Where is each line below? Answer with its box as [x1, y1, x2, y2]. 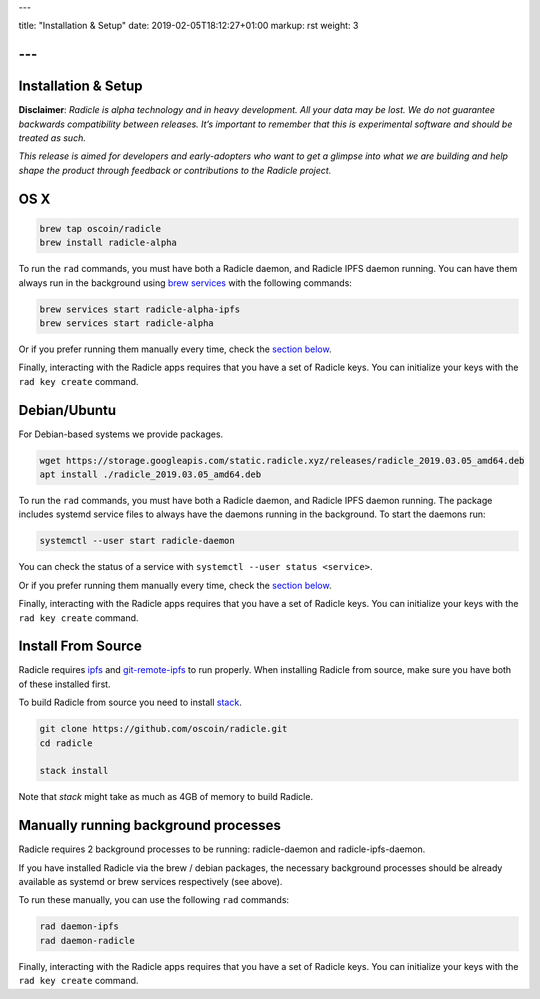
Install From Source [18, 638, 142, 655]
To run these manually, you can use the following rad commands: [18, 894, 290, 906]
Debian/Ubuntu [18, 401, 117, 419]
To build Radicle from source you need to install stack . [18, 696, 242, 709]
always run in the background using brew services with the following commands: [18, 276, 352, 289]
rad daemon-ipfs [39, 921, 120, 932]
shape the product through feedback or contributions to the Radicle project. [18, 164, 332, 176]
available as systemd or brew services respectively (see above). [18, 876, 283, 888]
